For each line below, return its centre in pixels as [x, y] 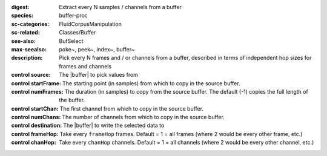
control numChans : [36, 117]
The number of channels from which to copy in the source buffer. [143, 117]
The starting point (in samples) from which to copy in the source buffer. [151, 83]
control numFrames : [37, 91]
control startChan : [35, 108]
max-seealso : [29, 49]
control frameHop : [35, 134]
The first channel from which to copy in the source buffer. [132, 108]
